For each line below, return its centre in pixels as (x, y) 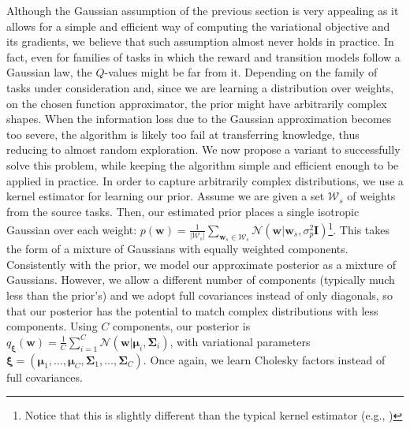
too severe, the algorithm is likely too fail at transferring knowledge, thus (183, 134)
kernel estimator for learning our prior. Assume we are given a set (166, 196)
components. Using (52, 326)
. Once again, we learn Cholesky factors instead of (264, 359)
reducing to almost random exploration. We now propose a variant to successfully (203, 149)
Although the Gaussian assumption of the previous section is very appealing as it (203, 10)
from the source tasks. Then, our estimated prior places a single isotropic (183, 211)
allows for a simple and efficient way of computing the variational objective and (198, 26)
